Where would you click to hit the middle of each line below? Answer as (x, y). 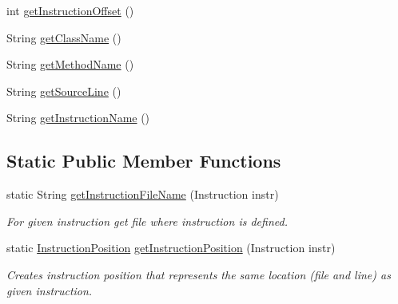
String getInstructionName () (78, 118)
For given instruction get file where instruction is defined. (147, 221)
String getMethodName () (70, 64)
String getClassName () (64, 37)
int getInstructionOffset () (70, 10)
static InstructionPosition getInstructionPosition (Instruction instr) (171, 248)
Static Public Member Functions (144, 161)
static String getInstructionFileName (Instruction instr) (143, 194)
